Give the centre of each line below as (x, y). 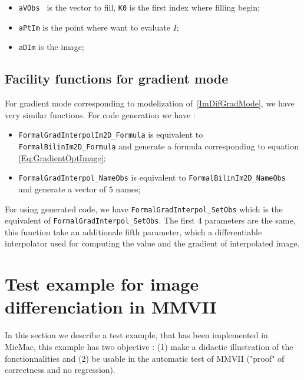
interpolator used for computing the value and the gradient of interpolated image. (152, 243)
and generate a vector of (62, 189)
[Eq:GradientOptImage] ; (62, 157)
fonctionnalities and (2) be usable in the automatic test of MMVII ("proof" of (145, 358)
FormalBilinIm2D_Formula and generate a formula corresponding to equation (159, 146)
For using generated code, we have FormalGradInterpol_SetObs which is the (144, 209)
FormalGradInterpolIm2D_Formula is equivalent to (111, 134)
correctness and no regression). (60, 370)
